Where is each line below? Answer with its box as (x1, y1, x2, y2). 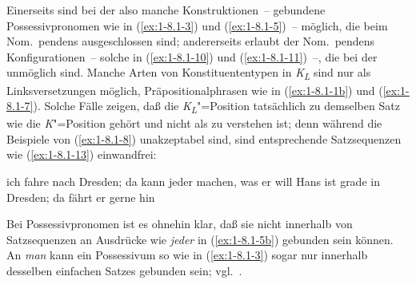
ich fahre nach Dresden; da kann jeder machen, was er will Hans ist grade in (6, 173, 380, 189)
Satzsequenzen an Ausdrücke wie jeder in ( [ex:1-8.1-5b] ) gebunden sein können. (6, 231, 394, 247)
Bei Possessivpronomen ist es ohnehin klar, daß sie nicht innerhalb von (6, 215, 353, 232)
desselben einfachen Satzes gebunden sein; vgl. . (6, 262, 242, 278)
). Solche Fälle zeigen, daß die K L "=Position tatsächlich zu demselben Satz (33, 97, 400, 116)
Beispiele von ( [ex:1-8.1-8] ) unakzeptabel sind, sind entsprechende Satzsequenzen (6, 130, 402, 147)
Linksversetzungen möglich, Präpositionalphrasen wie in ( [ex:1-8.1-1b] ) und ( (6, 81, 383, 98)
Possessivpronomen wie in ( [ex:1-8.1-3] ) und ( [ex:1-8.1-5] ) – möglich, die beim (6, 17, 388, 34)
